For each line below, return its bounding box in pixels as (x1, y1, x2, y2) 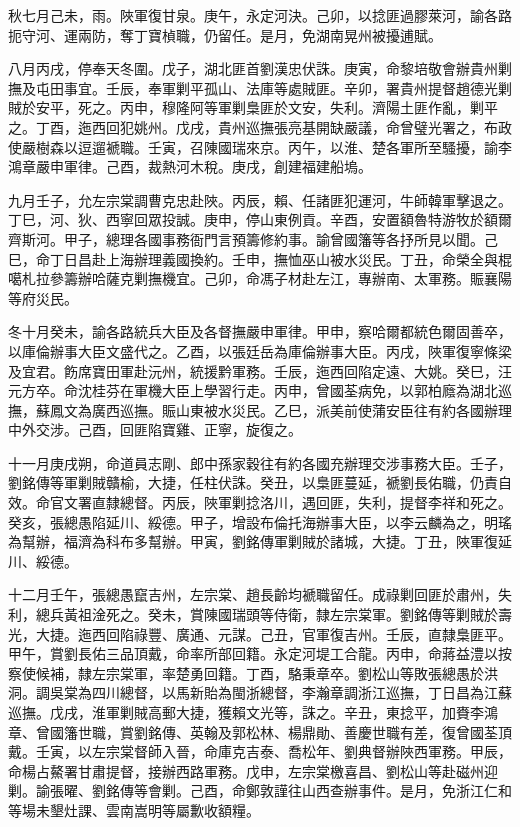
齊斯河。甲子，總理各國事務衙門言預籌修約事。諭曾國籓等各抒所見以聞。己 (8, 228, 498, 249)
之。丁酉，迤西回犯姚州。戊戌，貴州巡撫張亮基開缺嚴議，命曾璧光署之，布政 (8, 116, 512, 137)
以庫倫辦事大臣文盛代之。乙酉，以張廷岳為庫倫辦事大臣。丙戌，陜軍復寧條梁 (8, 340, 512, 361)
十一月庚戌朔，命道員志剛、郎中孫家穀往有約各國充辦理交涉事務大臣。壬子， (8, 452, 512, 473)
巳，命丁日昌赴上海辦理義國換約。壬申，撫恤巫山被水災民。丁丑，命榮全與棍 (8, 248, 512, 269)
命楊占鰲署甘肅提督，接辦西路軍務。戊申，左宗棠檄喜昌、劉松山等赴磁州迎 (8, 760, 498, 781)
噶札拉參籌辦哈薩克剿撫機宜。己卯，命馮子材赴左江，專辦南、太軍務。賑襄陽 (8, 268, 512, 289)
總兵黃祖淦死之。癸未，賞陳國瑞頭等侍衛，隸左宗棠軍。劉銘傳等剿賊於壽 (35, 604, 512, 625)
